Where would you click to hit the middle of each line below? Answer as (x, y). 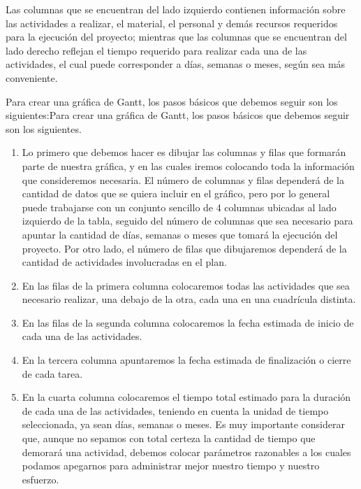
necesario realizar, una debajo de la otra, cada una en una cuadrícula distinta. (189, 299)
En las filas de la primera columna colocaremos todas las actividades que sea (186, 285)
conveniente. (32, 77)
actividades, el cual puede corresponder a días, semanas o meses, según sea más (176, 64)
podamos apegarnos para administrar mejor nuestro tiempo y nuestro (171, 466)
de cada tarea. (52, 373)
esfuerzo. (40, 479)
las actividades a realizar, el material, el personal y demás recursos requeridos (172, 23)
